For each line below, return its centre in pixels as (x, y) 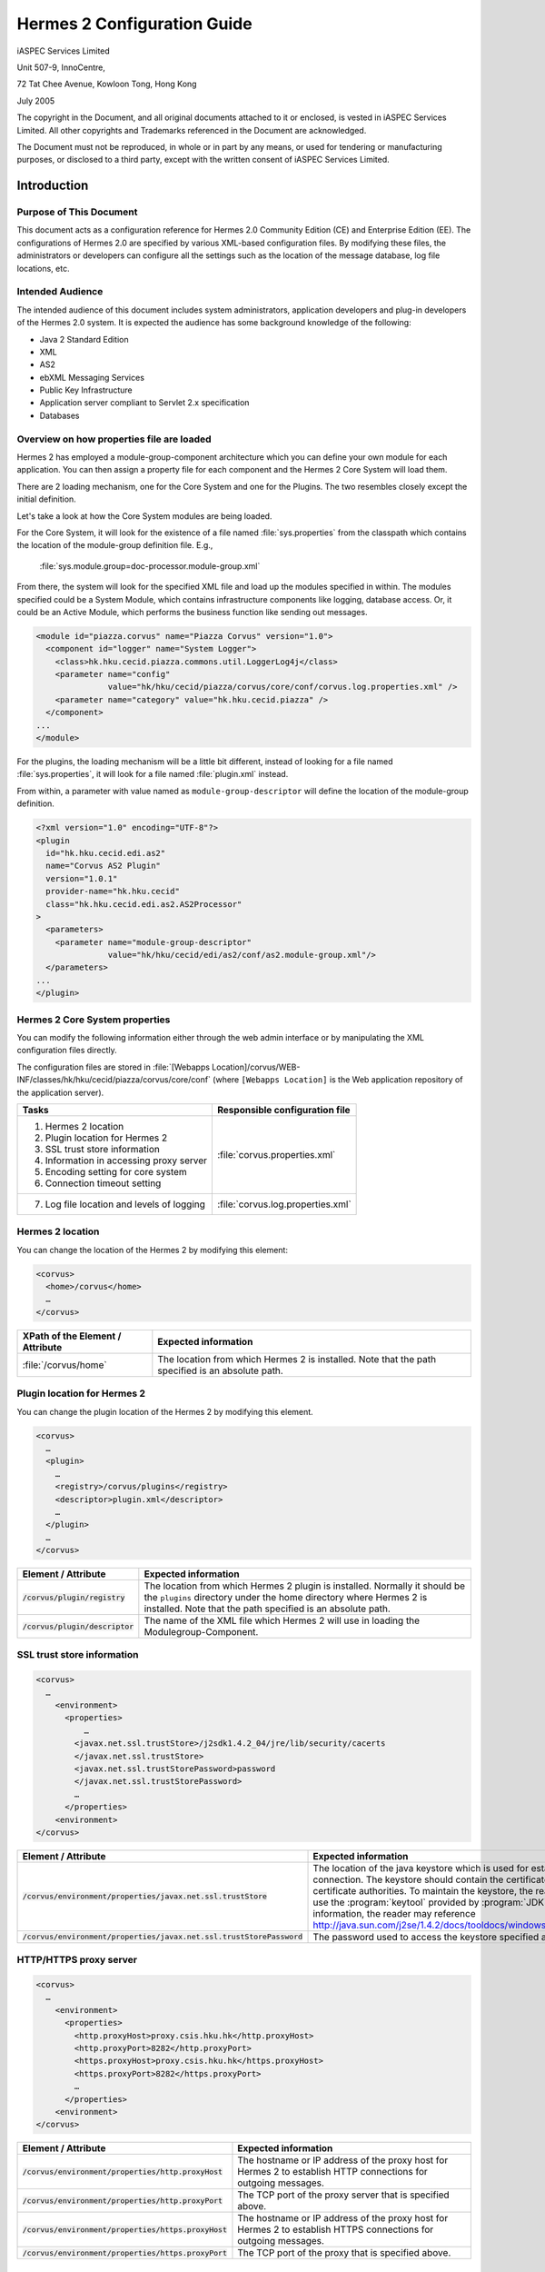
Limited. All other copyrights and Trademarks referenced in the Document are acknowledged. (192, 130)
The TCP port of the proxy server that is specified (343, 2195)
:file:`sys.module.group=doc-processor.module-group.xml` (150, 566)
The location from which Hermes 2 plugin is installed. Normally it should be (305, 1586)
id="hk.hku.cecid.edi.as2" (106, 853)
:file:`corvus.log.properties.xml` (284, 1204)
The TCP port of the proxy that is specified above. (344, 2253)
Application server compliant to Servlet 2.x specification (144, 403)
